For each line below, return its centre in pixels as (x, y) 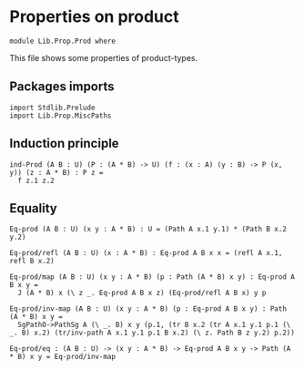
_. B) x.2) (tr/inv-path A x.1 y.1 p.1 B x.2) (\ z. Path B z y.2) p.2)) (152, 333)
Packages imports (62, 87)
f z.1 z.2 (36, 180)
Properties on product (94, 17)
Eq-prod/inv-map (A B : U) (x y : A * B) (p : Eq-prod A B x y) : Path (148, 309)
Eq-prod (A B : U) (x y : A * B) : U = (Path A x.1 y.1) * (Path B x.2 (148, 230)
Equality (33, 208)
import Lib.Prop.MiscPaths (61, 116)
